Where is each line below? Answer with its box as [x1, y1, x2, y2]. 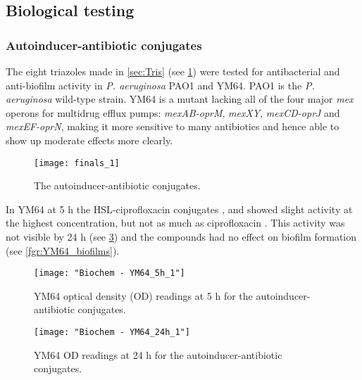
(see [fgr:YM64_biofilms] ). [6, 243, 120, 258]
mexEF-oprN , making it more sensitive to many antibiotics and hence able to [6, 119, 339, 134]
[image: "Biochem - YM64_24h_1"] [34, 327, 190, 338]
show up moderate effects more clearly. [6, 132, 173, 147]
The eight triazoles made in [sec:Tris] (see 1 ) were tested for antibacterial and [6, 64, 340, 78]
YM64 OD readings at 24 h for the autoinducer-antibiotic [34, 347, 282, 362]
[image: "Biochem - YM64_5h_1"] [34, 268, 185, 279]
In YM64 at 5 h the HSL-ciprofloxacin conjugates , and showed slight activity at [6, 201, 353, 216]
